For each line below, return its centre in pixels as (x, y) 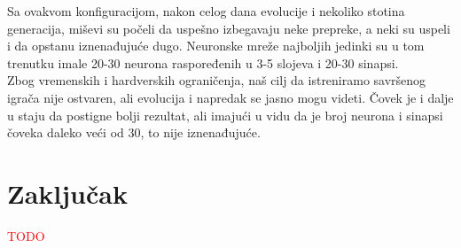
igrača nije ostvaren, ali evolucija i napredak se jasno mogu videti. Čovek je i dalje (230, 97)
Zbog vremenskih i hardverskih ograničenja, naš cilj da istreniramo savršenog (217, 80)
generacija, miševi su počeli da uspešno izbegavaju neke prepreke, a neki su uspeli (229, 28)
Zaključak (67, 193)
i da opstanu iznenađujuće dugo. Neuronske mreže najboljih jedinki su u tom (216, 46)
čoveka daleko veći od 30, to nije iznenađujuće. (134, 132)
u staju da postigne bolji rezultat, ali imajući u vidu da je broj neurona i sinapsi (225, 115)
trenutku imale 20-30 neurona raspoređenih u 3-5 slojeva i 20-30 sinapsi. (203, 62)
